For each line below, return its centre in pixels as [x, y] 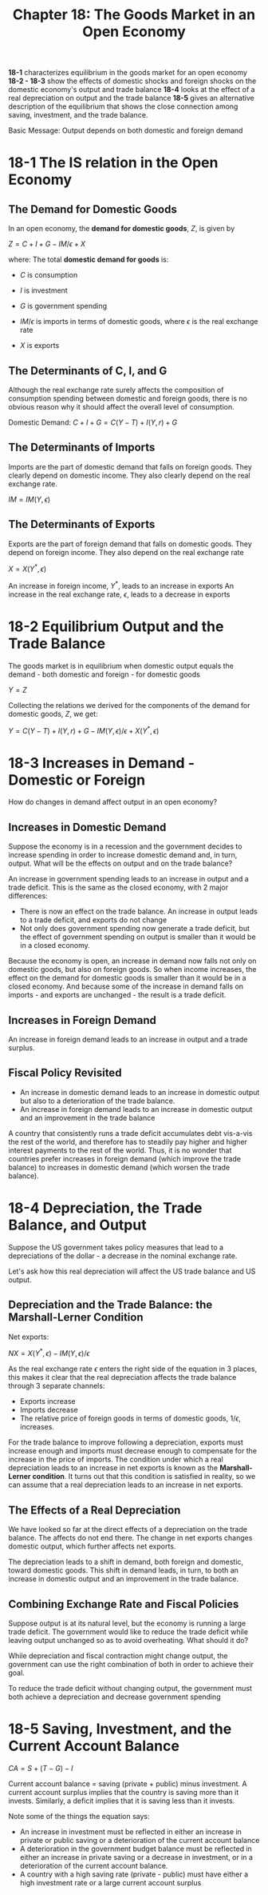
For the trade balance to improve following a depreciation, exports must [126, 1442]
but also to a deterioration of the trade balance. [97, 1101]
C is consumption [49, 275]
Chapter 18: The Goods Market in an [134, 15]
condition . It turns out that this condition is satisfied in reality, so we [144, 1477]
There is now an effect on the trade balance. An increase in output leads [138, 912]
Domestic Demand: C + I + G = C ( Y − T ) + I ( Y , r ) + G [93, 422]
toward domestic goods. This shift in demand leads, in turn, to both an [124, 1570]
